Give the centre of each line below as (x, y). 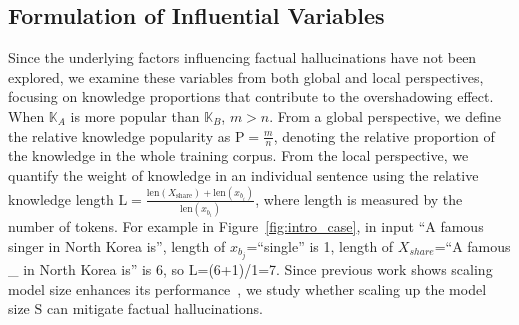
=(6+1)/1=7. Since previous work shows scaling (345, 268)
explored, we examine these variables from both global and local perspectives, (246, 76)
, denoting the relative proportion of (384, 135)
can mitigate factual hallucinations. (154, 308)
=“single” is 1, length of (320, 245)
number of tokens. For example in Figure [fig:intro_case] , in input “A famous (246, 226)
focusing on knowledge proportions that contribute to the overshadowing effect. (251, 96)
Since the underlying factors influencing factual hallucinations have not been (242, 57)
